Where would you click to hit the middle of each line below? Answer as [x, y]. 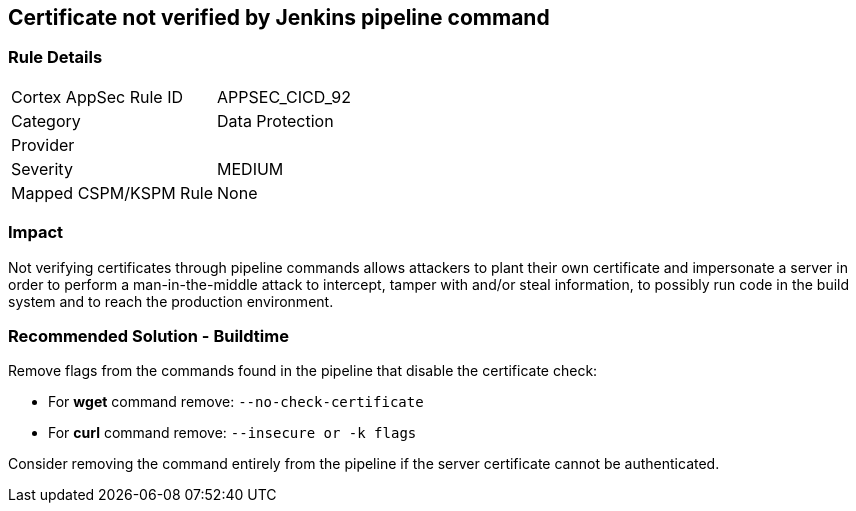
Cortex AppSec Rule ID [97, 96]
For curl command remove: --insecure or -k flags [232, 433]
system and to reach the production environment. [171, 301]
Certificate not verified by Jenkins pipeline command [279, 17]
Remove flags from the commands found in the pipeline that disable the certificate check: [303, 371]
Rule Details [55, 57]
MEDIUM [250, 168]
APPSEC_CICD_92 [284, 96]
